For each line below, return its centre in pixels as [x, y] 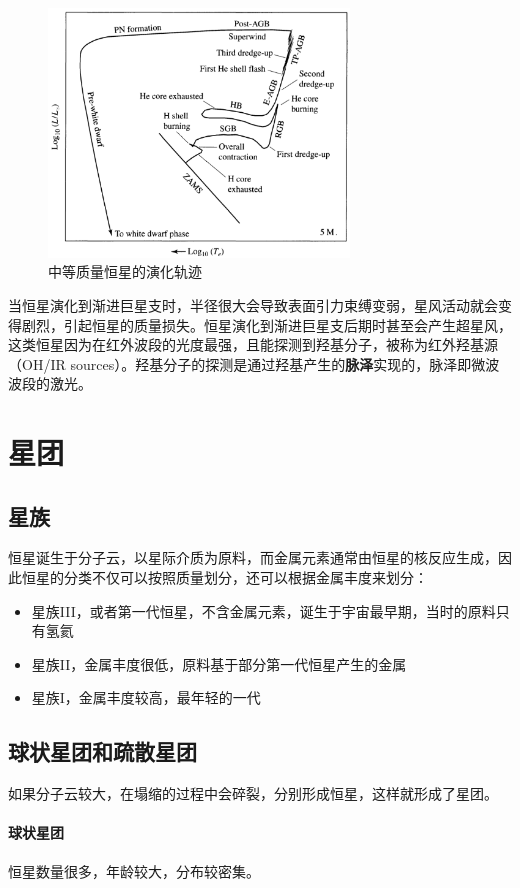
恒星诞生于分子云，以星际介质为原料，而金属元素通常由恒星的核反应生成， [253, 557]
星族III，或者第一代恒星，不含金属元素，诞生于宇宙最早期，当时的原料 [263, 610]
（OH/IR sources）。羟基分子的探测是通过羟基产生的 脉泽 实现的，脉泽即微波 [254, 363]
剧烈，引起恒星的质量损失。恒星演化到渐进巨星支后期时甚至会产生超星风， [266, 324]
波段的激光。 [50, 383]
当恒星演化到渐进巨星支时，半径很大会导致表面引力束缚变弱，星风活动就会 [253, 304]
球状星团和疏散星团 [102, 751]
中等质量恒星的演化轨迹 [125, 271]
